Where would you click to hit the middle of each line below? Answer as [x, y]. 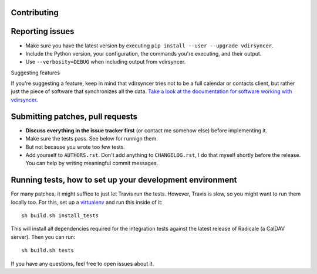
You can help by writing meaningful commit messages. [92, 163]
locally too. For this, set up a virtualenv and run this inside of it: [87, 202]
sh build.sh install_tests [60, 216]
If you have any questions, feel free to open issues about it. [82, 263]
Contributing [35, 13]
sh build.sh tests [48, 251]
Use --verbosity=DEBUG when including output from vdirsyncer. [106, 62]
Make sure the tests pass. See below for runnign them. [92, 139]
